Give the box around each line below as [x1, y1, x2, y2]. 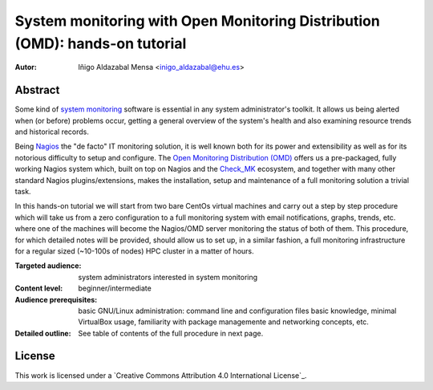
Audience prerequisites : [14, 295, 98, 304]
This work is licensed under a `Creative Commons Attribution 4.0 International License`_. [14, 370, 307, 380]
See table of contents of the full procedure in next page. [78, 328, 264, 338]
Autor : [14, 63, 38, 72]
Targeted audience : [14, 261, 82, 270]
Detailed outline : [14, 328, 71, 338]
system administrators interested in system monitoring [78, 272, 258, 282]
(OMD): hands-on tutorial [14, 35, 187, 52]
